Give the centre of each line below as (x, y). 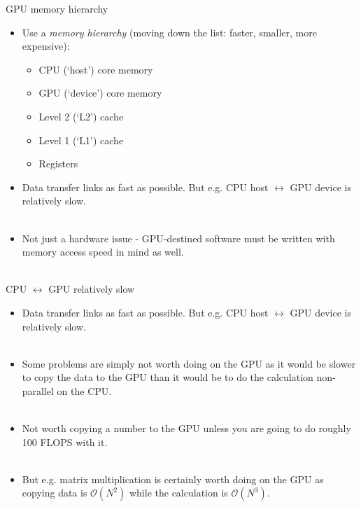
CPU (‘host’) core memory (96, 69)
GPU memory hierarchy (57, 8)
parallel (38, 390)
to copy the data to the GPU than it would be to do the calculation (168, 377)
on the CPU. (84, 390)
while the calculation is (178, 493)
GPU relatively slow (92, 289)
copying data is (55, 493)
